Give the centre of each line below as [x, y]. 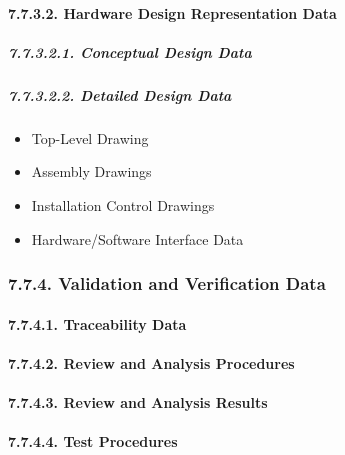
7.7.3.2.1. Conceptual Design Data [130, 51]
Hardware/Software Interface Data [137, 238]
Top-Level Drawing [90, 137]
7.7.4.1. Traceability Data [97, 323]
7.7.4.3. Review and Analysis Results [138, 401]
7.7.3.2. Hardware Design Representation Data [172, 12]
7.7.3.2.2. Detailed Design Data [120, 94]
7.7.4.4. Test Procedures [93, 441]
